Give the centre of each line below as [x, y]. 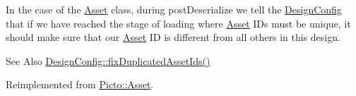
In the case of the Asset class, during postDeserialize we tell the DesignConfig [174, 9]
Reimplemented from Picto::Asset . [80, 84]
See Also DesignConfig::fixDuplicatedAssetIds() [108, 60]
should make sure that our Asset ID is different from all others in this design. [173, 37]
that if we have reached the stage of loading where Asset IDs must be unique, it [178, 23]
